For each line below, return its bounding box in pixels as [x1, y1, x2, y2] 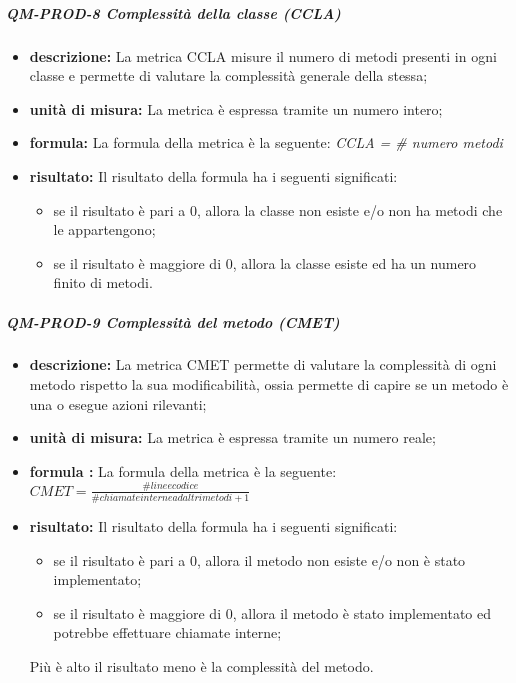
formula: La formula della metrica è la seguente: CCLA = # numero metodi [29, 132, 503, 153]
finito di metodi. [53, 272, 153, 293]
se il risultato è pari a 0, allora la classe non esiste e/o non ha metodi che [53, 199, 503, 220]
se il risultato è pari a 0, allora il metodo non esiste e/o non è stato [53, 549, 466, 570]
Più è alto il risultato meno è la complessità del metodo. [29, 656, 374, 677]
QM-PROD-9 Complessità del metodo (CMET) [6, 311, 340, 332]
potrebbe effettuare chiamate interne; [53, 622, 282, 643]
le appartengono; [53, 219, 156, 240]
